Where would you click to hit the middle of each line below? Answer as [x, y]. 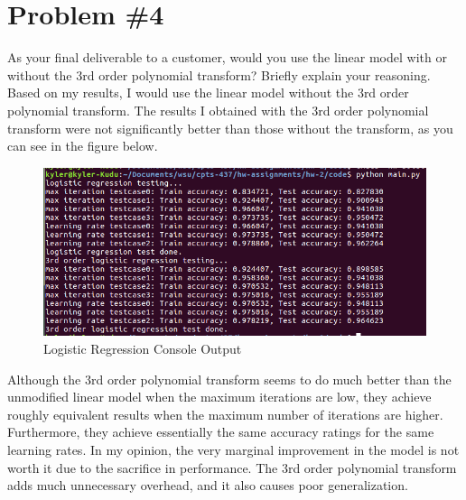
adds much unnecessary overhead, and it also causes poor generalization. [208, 485]
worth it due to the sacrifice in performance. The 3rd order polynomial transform [232, 467]
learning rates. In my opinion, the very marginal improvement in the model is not [233, 449]
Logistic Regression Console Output [143, 348]
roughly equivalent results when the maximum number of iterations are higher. [225, 414]
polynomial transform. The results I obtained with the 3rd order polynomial [218, 110]
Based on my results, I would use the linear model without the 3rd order [208, 93]
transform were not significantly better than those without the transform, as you [230, 128]
